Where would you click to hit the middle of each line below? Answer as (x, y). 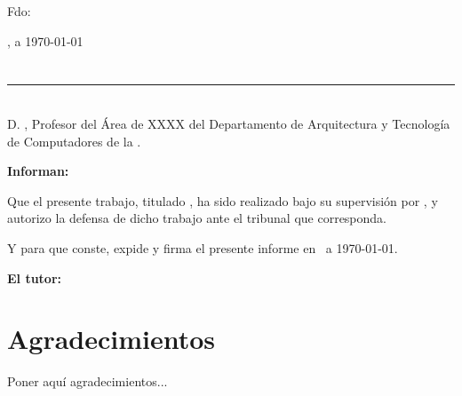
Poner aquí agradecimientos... (88, 381)
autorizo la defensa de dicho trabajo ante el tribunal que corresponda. (197, 218)
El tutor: (35, 277)
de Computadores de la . (74, 141)
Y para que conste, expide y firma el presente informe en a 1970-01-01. (203, 247)
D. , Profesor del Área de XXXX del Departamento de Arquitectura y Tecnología (229, 123)
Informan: (38, 171)
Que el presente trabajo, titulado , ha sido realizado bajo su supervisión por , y (223, 200)
